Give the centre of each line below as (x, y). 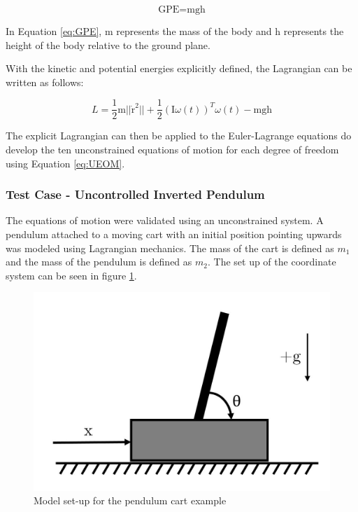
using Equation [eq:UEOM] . (65, 163)
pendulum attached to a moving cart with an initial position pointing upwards (174, 234)
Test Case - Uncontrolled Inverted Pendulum (135, 194)
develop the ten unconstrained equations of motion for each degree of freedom (172, 150)
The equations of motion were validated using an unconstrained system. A (165, 220)
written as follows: (45, 82)
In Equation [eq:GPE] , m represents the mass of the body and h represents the (175, 31)
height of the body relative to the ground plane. (108, 44)
